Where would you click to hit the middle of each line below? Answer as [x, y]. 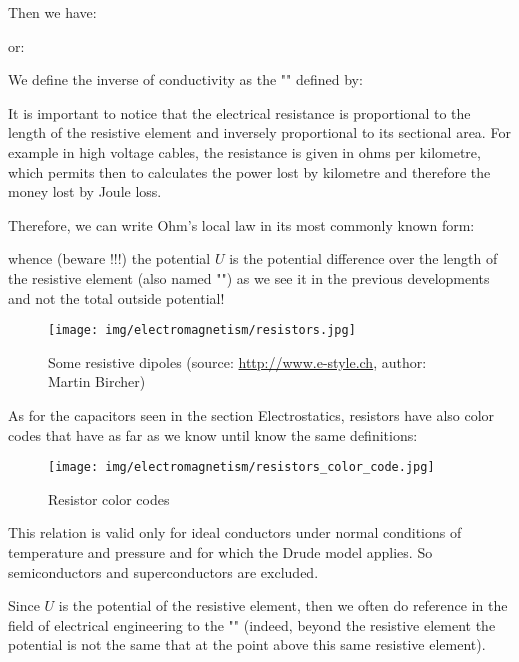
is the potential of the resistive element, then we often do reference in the [283, 605]
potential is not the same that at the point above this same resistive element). [247, 644]
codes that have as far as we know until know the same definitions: [213, 434]
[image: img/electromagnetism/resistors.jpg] [202, 330]
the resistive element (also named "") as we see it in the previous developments [249, 277]
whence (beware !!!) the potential [109, 258]
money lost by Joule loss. [85, 191]
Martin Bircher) [97, 381]
